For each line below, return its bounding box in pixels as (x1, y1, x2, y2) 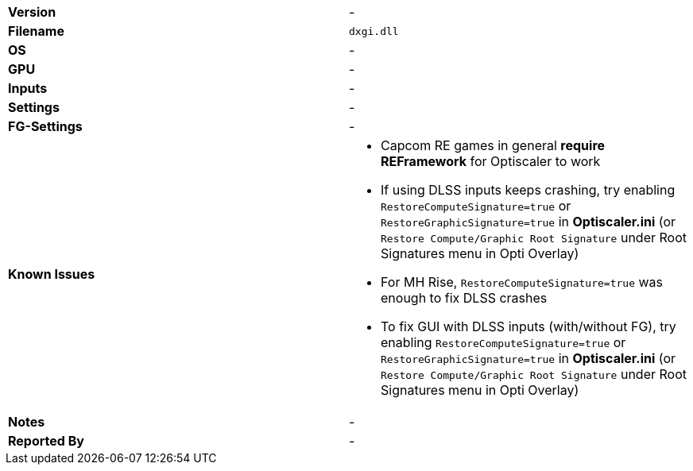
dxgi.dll (349, 25, 399, 37)
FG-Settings (8, 118, 83, 134)
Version (8, 4, 56, 20)
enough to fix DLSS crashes (381, 290, 548, 306)
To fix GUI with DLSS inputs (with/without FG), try (381, 319, 676, 334)
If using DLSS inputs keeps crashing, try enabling (381, 182, 676, 198)
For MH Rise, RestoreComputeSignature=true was (381, 274, 664, 290)
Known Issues (8, 266, 95, 282)
